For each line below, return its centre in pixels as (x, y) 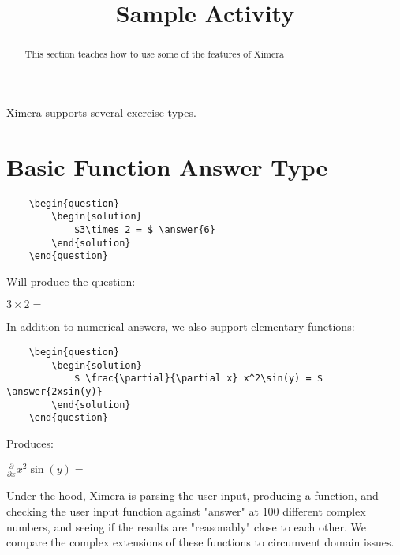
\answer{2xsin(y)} (54, 391)
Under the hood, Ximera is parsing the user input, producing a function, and (193, 495)
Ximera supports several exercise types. (101, 112)
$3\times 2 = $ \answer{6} (144, 229)
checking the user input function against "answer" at (133, 510)
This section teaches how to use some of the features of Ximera (154, 54)
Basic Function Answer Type (167, 166)
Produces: (30, 442)
